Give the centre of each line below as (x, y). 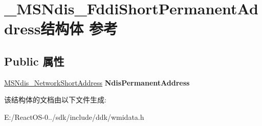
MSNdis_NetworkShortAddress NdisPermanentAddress (97, 82)
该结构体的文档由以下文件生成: (55, 100)
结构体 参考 (79, 28)
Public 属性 (34, 61)
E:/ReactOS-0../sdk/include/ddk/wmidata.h (74, 117)
